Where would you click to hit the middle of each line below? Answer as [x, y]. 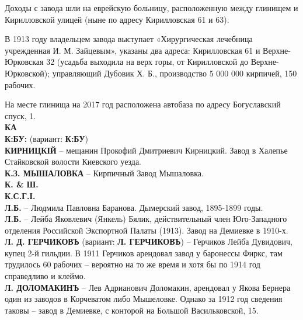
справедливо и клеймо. [45, 276]
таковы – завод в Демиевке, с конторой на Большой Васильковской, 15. [132, 310]
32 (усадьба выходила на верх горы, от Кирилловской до [147, 62]
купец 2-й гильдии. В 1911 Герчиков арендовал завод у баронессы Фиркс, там [144, 253]
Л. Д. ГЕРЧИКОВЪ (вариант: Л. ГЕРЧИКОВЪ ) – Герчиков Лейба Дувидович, [149, 241]
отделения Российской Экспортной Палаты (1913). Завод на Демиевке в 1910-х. [147, 230]
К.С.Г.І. [20, 195]
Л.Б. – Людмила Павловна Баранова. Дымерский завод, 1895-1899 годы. [134, 207]
